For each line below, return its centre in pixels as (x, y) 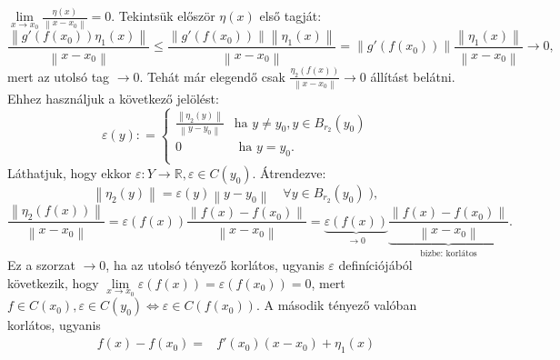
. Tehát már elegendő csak (212, 76)
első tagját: (290, 16)
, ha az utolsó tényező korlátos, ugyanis (215, 265)
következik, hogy (53, 282)
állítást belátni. (413, 76)
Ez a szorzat (41, 265)
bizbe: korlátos (449, 253)
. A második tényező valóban (336, 305)
